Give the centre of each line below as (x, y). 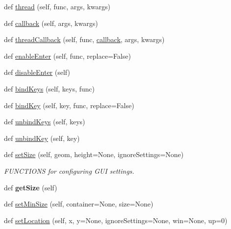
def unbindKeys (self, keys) (45, 122)
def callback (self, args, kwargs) (51, 23)
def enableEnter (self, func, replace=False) (67, 56)
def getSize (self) (31, 187)
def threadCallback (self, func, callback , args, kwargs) (84, 39)
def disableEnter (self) (37, 72)
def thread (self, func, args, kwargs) (57, 6)
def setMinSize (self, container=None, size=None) (79, 204)
